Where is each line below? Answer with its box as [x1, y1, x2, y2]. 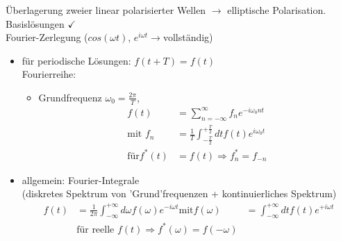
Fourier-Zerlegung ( [6, 30, 88, 44]
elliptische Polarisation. [227, 3, 326, 17]
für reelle [76, 224, 115, 235]
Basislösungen [6, 16, 65, 31]
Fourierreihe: [22, 67, 76, 81]
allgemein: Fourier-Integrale [22, 172, 140, 187]
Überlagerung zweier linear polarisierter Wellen [6, 3, 206, 17]
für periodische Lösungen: [22, 53, 131, 67]
